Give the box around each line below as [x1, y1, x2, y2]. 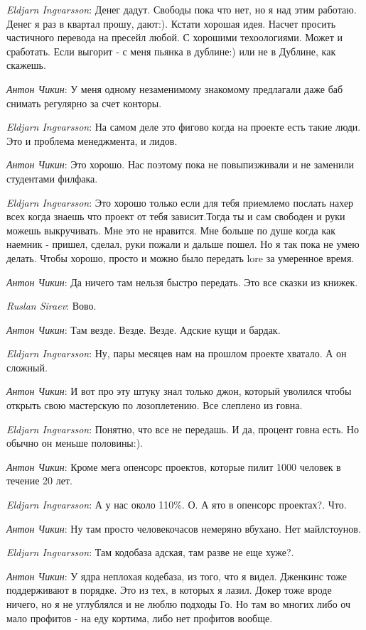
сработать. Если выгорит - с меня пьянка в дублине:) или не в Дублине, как [6, 43, 336, 58]
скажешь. [6, 58, 46, 72]
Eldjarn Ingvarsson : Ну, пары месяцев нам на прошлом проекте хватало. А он [6, 346, 347, 361]
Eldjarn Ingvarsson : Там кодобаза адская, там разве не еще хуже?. [6, 545, 294, 560]
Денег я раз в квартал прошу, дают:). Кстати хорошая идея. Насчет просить [6, 16, 336, 31]
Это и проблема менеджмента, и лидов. [6, 133, 178, 148]
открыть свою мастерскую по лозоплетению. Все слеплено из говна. [6, 398, 303, 413]
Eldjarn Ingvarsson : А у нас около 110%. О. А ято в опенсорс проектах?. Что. [6, 497, 347, 512]
